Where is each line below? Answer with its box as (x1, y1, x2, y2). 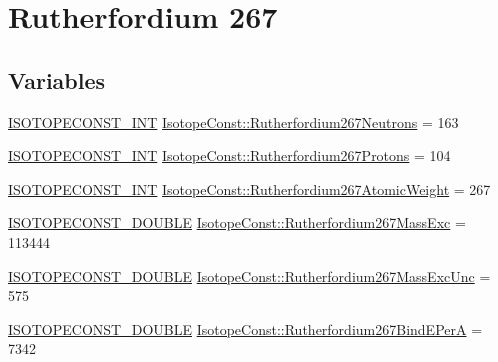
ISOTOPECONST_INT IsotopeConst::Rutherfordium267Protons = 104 (8, 145, 451, 166)
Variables (8, 64, 106, 95)
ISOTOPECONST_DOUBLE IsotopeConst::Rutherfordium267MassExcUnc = (8, 265, 491, 286)
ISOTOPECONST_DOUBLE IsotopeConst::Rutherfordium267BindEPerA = (8, 318, 483, 339)
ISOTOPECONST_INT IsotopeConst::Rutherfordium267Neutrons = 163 (8, 111, 459, 132)
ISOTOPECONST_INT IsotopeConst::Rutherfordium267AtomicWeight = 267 (8, 178, 491, 199)
